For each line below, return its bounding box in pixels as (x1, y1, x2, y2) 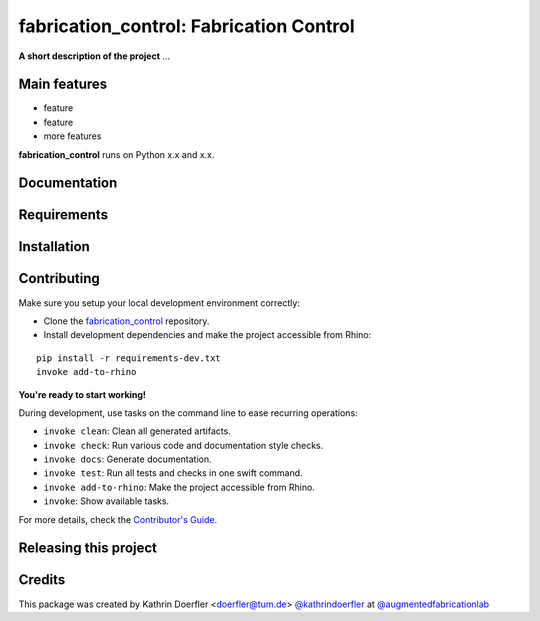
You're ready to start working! (18, 388, 147, 400)
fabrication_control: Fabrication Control (18, 15, 355, 37)
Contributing (18, 270, 100, 287)
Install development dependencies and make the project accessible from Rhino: (43, 329, 372, 341)
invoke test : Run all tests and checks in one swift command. (43, 467, 304, 479)
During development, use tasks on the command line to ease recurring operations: (18, 406, 359, 419)
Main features (18, 76, 108, 93)
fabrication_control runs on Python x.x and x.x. (18, 148, 215, 160)
